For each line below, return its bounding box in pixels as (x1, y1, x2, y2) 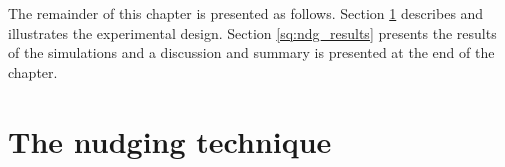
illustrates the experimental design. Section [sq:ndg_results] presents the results (8, 22, 497, 43)
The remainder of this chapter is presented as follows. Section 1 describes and (8, 3, 484, 23)
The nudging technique (8, 120, 332, 161)
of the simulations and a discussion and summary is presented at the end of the (8, 42, 495, 63)
